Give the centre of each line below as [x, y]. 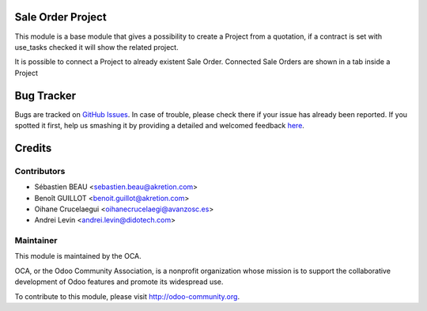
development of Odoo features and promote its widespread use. [119, 282]
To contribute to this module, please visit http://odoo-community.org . [127, 296]
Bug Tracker [45, 95]
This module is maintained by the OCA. [78, 256]
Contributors [40, 171]
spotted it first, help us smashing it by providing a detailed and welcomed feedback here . [159, 125]
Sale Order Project [60, 17]
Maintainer [36, 241]
